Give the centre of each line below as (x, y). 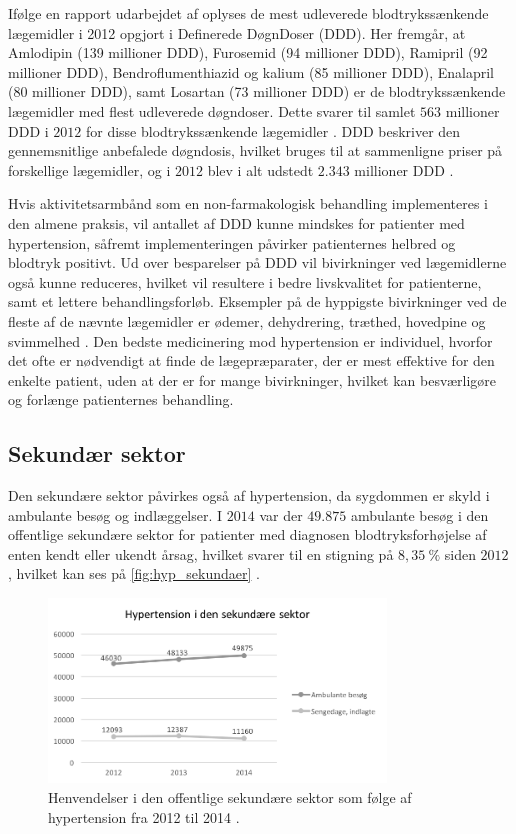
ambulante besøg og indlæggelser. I (115, 514)
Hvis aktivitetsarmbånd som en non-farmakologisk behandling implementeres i (248, 203)
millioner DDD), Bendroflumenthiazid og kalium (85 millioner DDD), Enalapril (251, 71)
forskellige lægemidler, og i (89, 169)
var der (281, 514)
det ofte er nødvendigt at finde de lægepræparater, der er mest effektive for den (251, 360)
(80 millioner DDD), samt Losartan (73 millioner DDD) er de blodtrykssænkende (257, 91)
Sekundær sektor (97, 453)
